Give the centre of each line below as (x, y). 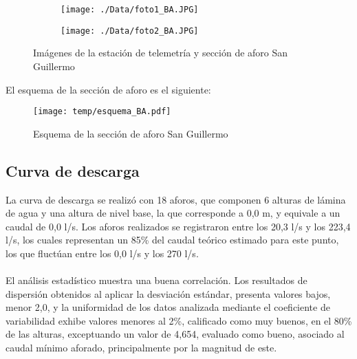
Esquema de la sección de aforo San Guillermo (131, 133)
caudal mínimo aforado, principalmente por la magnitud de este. (141, 348)
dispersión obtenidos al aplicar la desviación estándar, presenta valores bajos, (168, 293)
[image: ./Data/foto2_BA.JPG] (130, 31)
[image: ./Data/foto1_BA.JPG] (130, 10)
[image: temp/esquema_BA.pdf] (102, 112)
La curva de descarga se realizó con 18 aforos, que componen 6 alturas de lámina (176, 199)
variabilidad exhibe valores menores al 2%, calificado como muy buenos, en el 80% (179, 320)
